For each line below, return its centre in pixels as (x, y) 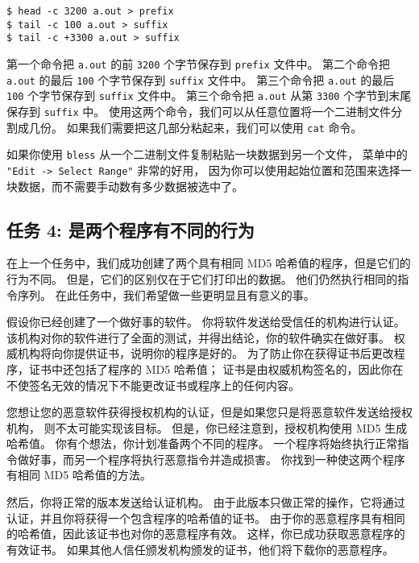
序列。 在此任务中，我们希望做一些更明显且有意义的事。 (166, 294)
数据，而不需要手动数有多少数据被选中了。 (130, 186)
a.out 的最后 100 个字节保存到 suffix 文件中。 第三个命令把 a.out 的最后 (201, 79)
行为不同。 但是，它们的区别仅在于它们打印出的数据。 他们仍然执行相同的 (202, 278)
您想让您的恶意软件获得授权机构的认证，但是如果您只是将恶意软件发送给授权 (209, 412)
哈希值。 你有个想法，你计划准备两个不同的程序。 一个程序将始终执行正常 (202, 443)
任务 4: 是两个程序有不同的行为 (131, 229)
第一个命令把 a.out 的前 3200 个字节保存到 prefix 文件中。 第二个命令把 (199, 63)
